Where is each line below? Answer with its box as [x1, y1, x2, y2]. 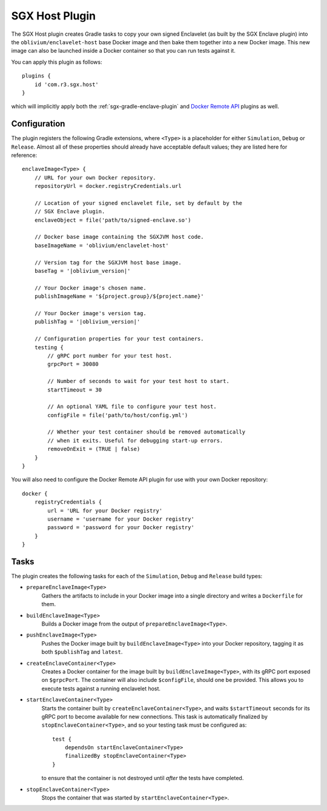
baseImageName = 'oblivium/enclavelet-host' [34, 242, 169, 249]
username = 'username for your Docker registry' [47, 515, 195, 522]
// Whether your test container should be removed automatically [47, 429, 246, 436]
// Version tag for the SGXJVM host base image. [34, 259, 182, 266]
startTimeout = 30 [47, 386, 102, 393]
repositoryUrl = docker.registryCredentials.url [34, 182, 182, 190]
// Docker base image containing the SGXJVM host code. [34, 233, 204, 241]
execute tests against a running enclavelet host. [41, 685, 160, 692]
